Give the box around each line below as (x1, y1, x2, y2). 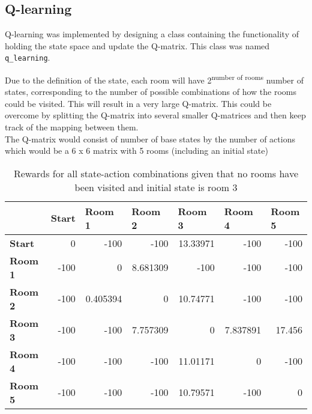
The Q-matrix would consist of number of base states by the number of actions (5, 132, 295, 145)
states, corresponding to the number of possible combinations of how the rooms (5, 85, 297, 98)
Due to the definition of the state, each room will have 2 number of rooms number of (5, 72, 304, 86)
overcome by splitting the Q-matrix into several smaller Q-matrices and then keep (5, 109, 306, 121)
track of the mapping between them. (5, 121, 139, 133)
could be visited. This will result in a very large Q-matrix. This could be (5, 97, 272, 109)
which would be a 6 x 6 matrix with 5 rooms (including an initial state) (5, 144, 268, 157)
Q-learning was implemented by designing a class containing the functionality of (5, 28, 299, 40)
